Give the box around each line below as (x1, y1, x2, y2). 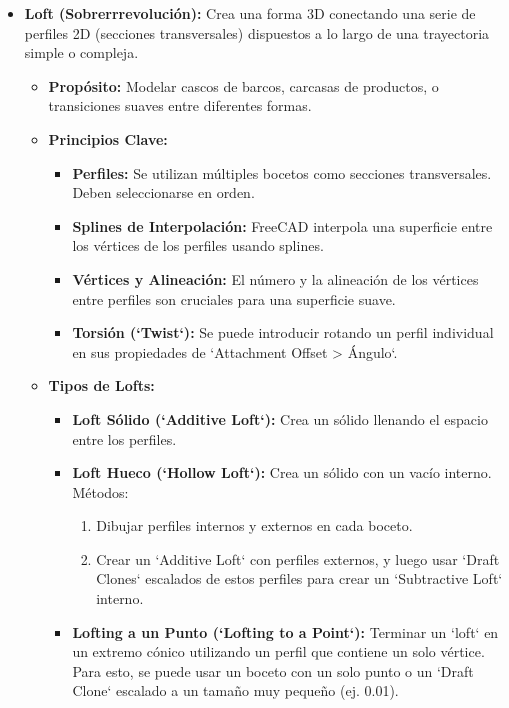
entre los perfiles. (72, 428, 177, 449)
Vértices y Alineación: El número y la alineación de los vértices (72, 268, 479, 289)
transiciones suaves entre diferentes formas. (48, 95, 312, 116)
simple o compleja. (24, 42, 139, 63)
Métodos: (72, 481, 129, 502)
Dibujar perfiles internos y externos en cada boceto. (96, 515, 413, 536)
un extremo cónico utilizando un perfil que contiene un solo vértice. (72, 641, 485, 662)
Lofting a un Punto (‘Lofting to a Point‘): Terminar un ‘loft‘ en (72, 621, 499, 642)
